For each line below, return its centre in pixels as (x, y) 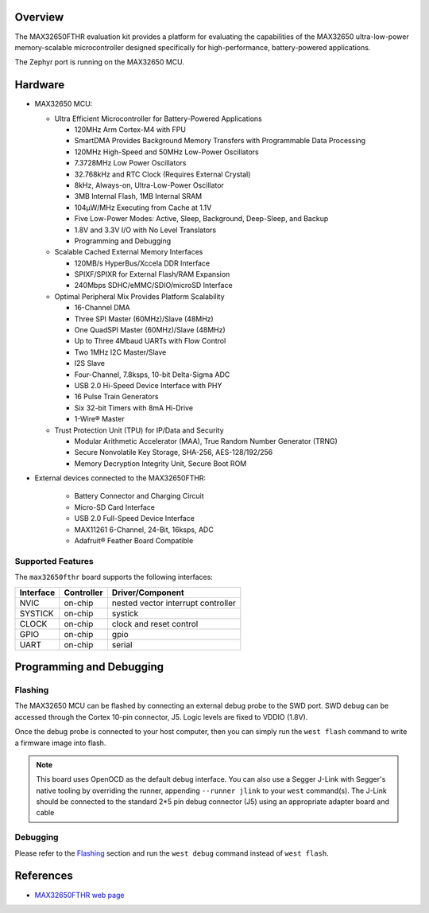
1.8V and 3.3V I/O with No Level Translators (145, 230)
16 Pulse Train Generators (116, 397)
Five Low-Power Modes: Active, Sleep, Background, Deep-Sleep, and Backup (201, 219)
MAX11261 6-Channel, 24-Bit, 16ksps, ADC (144, 530)
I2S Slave (90, 363)
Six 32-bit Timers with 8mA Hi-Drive (134, 408)
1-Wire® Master (99, 419)
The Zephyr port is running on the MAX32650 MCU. (100, 62)
